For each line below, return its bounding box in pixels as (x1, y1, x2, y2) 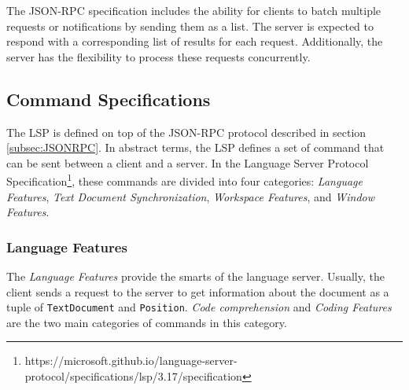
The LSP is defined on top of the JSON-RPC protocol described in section (6, 123, 367, 140)
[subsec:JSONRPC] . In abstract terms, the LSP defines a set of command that (6, 139, 385, 156)
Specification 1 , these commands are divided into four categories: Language (6, 171, 363, 189)
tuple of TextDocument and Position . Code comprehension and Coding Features (6, 299, 392, 315)
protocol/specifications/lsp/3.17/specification (24, 368, 242, 384)
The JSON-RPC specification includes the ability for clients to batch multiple (6, 2, 381, 18)
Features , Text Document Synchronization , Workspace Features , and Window (6, 188, 374, 204)
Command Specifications (6, 86, 211, 111)
